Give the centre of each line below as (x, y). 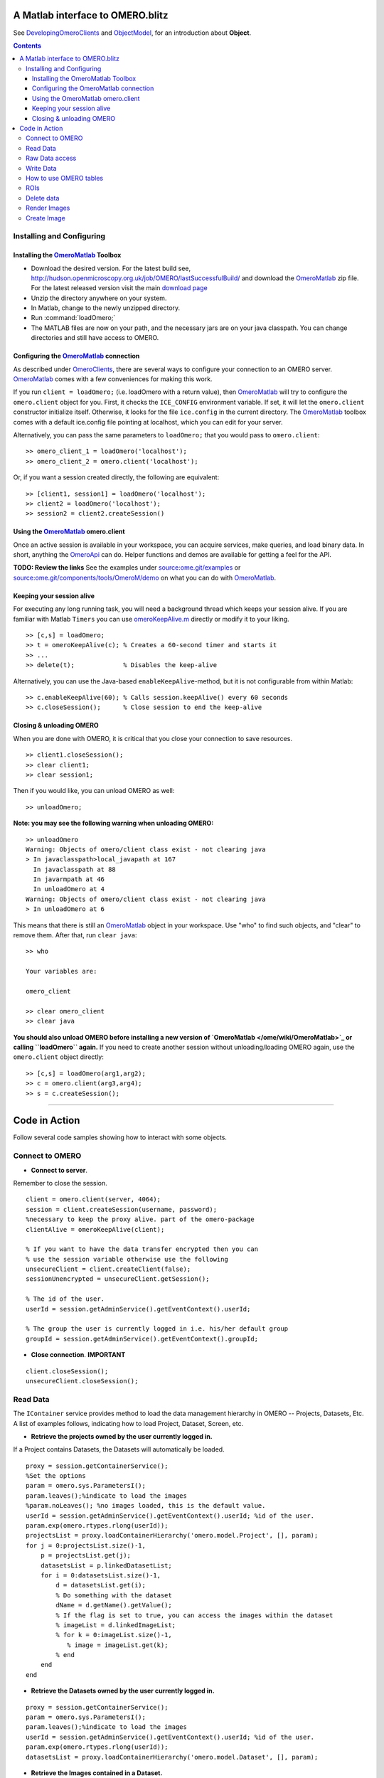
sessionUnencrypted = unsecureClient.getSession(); (118, 1279)
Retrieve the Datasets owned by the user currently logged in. (123, 1691)
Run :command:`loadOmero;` (73, 318)
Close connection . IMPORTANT (78, 1355)
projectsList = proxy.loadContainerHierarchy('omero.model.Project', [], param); (172, 1535)
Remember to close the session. (60, 1183)
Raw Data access (51, 158)
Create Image (46, 218)
